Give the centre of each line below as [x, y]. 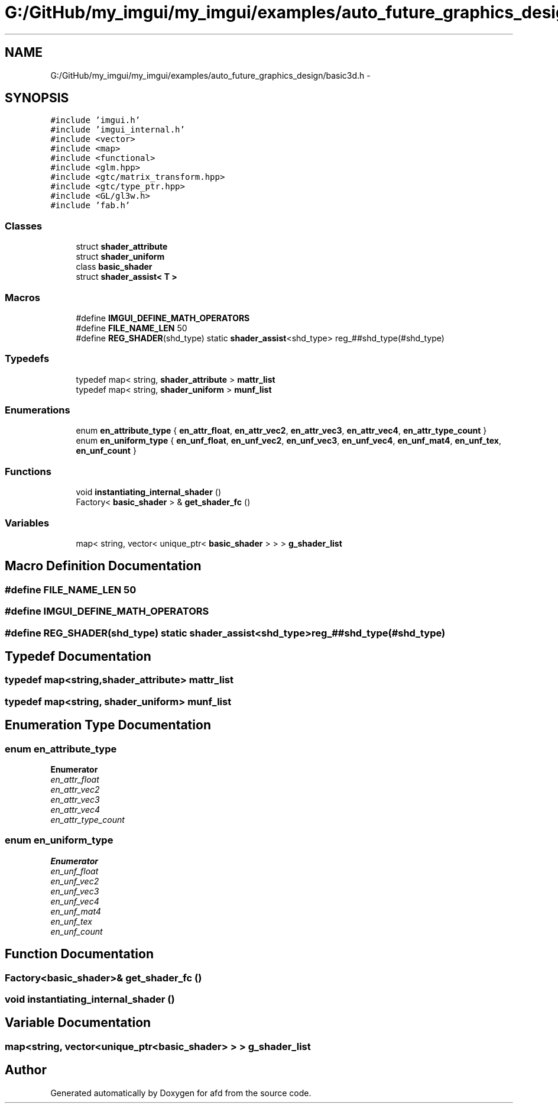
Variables [27, 523]
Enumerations [38, 410]
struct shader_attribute [122, 247]
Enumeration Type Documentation [108, 725]
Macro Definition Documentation [103, 566]
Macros [22, 297]
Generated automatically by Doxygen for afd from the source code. [181, 1093]
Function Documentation [79, 954]
